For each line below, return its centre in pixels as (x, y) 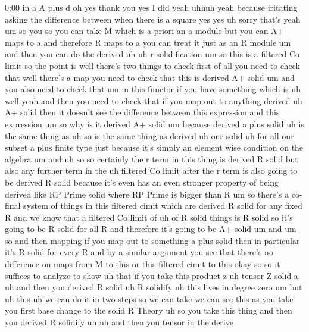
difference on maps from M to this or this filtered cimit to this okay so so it (143, 264)
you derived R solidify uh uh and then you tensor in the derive (119, 322)
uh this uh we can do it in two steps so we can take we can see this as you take (149, 298)
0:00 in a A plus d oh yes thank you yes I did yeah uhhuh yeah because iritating (151, 7)
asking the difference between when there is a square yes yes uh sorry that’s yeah (153, 19)
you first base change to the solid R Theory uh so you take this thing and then (149, 310)
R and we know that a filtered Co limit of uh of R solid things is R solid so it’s (149, 217)
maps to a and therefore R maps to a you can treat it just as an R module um (148, 42)
